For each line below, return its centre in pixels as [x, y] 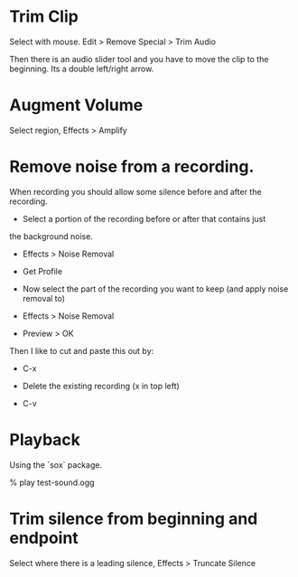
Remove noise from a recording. [132, 167]
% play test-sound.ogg [52, 482]
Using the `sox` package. [56, 465]
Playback [45, 440]
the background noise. [51, 236]
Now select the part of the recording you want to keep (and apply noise [155, 288]
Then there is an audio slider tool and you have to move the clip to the [139, 59]
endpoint [44, 538]
